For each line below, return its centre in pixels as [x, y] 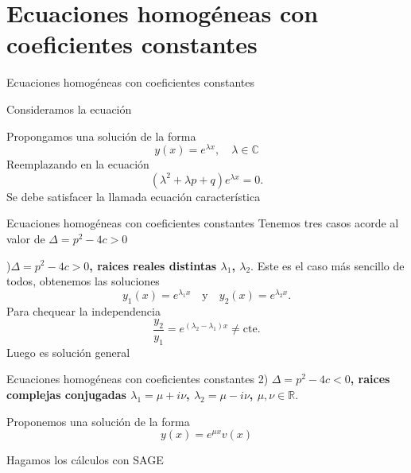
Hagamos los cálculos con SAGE [85, 460]
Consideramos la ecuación [69, 109]
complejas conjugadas [66, 395]
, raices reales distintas [153, 265]
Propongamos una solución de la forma [101, 136]
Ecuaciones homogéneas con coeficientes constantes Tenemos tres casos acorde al [203, 223]
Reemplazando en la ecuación [78, 164]
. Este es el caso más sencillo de [328, 265]
